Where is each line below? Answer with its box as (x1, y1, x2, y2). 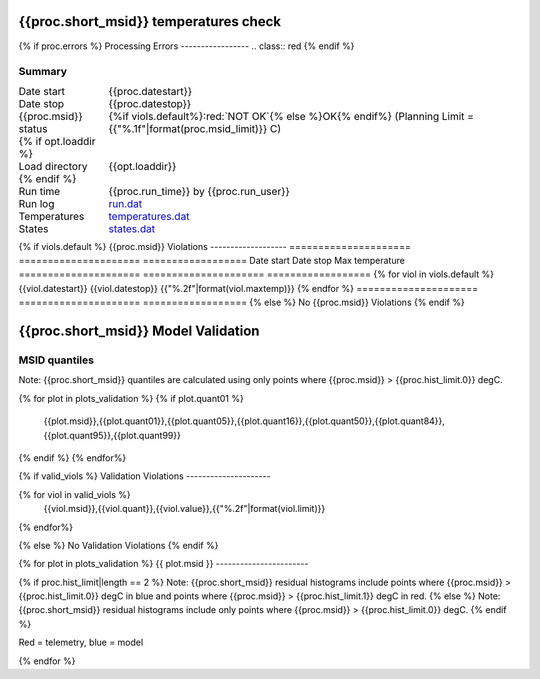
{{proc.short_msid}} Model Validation (18, 323, 260, 340)
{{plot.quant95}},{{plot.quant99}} (43, 429, 182, 441)
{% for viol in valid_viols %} (18, 488, 131, 500)
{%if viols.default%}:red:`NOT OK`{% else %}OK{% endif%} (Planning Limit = (108, 109, 475, 123)
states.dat (108, 221, 155, 235)
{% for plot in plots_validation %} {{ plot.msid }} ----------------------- (18, 558, 309, 570)
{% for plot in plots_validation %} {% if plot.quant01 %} (18, 392, 244, 404)
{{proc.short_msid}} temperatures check (18, 13, 282, 30)
